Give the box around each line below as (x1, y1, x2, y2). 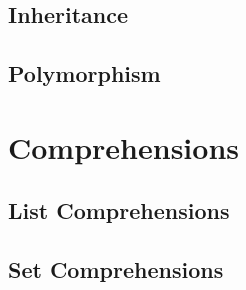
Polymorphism (8, 58, 161, 89)
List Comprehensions (8, 195, 230, 226)
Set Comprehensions (8, 254, 224, 285)
